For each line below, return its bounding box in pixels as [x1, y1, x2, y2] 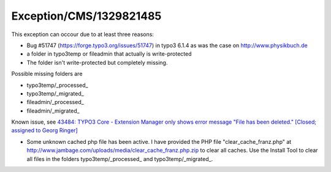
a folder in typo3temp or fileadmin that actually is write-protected [26, 50, 192, 58]
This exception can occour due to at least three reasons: [11, 31, 154, 38]
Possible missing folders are [11, 70, 83, 78]
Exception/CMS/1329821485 [11, 9, 162, 23]
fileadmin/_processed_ [26, 99, 84, 106]
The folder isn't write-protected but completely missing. [26, 59, 168, 66]
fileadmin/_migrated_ [26, 107, 80, 114]
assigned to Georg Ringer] [11, 127, 78, 134]
